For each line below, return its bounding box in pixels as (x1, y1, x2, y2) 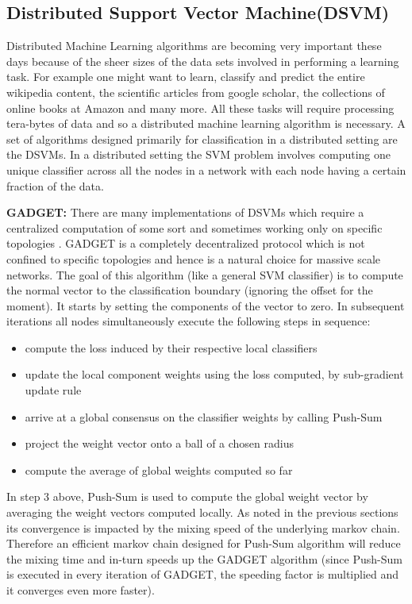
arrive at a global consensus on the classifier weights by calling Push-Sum (25, 408, 383, 425)
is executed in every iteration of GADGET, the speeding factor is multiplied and (6, 566, 399, 583)
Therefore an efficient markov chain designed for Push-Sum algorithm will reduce (6, 535, 401, 552)
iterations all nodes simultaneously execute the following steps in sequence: (6, 313, 371, 329)
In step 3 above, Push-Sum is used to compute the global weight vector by (6, 488, 368, 505)
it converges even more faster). (6, 582, 155, 598)
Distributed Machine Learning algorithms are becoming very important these (6, 37, 382, 54)
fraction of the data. (6, 177, 104, 194)
